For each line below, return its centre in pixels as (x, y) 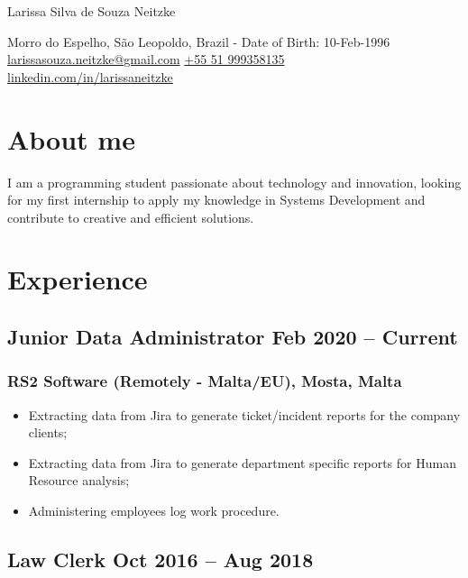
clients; (48, 432)
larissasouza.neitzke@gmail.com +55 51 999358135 (146, 59)
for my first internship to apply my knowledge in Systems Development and (216, 200)
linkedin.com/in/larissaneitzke (90, 76)
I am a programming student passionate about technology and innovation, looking (234, 182)
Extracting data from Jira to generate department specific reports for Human (242, 462)
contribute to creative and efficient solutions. (131, 217)
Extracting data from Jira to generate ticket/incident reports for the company (244, 414)
